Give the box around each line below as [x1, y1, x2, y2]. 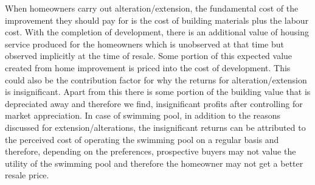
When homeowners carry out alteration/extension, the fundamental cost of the [5, 2, 299, 14]
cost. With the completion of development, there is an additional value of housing [5, 26, 310, 38]
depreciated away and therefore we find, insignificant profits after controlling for [5, 97, 303, 110]
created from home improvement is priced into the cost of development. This [5, 61, 291, 74]
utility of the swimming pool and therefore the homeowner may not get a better [5, 156, 303, 169]
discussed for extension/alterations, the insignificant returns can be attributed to [5, 120, 306, 133]
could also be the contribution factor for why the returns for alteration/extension [5, 73, 307, 86]
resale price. [5, 169, 49, 181]
